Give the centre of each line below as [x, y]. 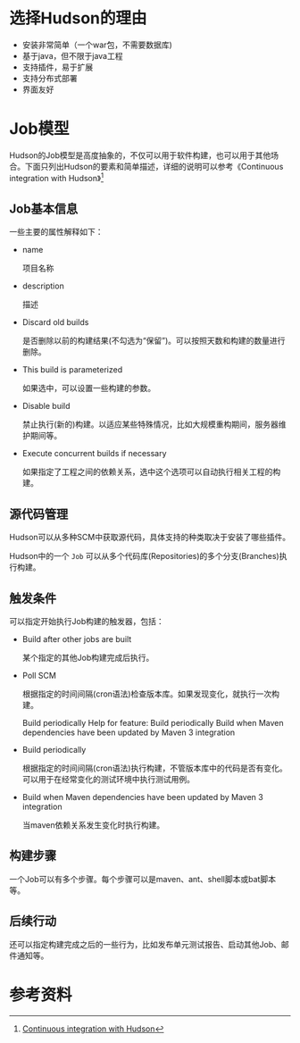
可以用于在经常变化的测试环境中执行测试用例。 [108, 779]
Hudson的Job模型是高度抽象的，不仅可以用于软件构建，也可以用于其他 [140, 155]
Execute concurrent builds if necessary [94, 454]
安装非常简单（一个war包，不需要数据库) [97, 45]
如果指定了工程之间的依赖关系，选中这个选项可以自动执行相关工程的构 [151, 472]
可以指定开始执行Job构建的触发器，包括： [87, 621]
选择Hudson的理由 [78, 18]
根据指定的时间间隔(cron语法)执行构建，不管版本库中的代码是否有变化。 [154, 768]
